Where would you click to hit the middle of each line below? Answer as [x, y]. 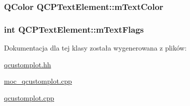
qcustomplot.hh [28, 64]
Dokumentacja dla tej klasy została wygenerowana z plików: [95, 48]
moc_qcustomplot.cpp [38, 81]
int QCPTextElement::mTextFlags [74, 29]
